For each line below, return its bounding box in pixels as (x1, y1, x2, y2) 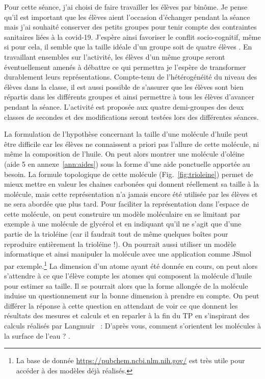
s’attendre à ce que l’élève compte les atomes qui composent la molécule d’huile (4, 270, 252, 281)
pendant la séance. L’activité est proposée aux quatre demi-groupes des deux (4, 101, 244, 112)
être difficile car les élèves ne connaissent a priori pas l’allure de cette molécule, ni (4, 138, 259, 149)
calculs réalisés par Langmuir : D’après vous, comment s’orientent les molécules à (4, 320, 261, 331)
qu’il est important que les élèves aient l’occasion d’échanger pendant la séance (4, 11, 250, 22)
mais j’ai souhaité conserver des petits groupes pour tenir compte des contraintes (4, 21, 257, 32)
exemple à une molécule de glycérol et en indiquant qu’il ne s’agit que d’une (4, 218, 242, 229)
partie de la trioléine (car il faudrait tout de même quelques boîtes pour (4, 229, 228, 239)
